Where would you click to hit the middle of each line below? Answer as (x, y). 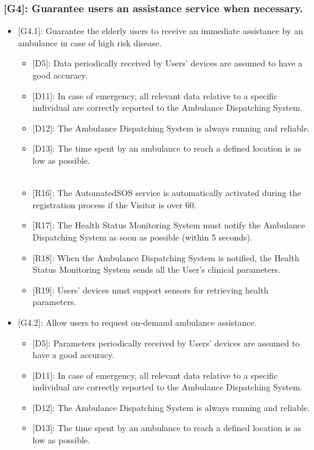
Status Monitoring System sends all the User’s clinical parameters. (156, 269)
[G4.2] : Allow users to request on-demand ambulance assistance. (137, 322)
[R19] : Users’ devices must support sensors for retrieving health (151, 290)
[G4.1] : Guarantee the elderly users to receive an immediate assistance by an (160, 31)
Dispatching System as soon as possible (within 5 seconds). (142, 237)
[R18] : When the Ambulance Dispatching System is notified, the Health (166, 257)
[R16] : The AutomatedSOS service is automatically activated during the (167, 193)
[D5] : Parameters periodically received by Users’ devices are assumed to (166, 343)
